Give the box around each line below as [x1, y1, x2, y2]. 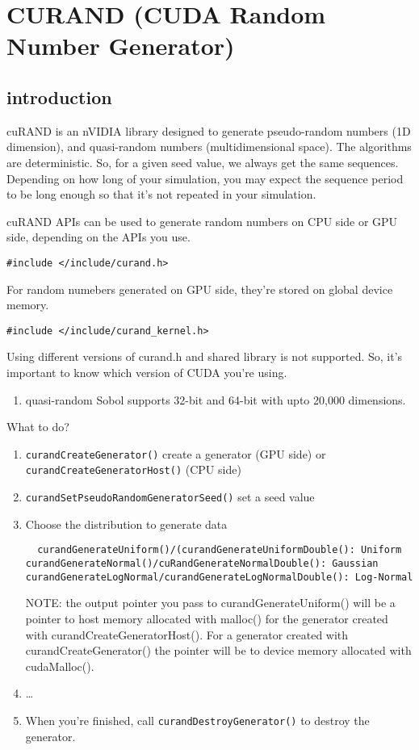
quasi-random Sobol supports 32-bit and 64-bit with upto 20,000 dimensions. [25, 391, 406, 408]
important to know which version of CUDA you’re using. [6, 364, 287, 381]
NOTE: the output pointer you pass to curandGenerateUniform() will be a [25, 594, 396, 611]
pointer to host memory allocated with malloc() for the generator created [25, 610, 388, 626]
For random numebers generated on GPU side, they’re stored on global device [6, 280, 393, 297]
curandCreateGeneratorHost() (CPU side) [25, 461, 241, 478]
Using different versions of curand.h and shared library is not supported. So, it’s [6, 348, 403, 365]
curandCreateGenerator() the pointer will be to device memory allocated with [25, 642, 412, 659]
